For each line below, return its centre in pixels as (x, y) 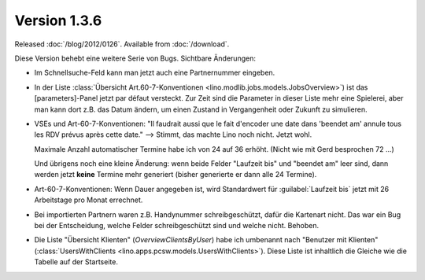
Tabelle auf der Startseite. (76, 262)
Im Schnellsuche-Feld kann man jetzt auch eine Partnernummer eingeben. (155, 73)
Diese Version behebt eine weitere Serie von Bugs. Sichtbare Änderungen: (135, 58)
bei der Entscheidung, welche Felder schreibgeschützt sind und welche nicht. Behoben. (176, 226)
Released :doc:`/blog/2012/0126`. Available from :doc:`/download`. (122, 44)
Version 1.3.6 (58, 20)
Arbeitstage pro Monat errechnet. (89, 200)
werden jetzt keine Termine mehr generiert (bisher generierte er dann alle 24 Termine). (176, 175)
